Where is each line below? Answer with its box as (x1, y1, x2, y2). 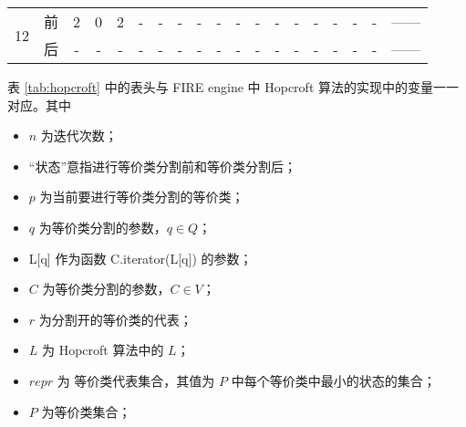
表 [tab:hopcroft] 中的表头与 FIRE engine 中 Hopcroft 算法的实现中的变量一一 (7, 78, 459, 96)
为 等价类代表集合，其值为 (57, 370, 215, 390)
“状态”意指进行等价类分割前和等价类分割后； (28, 156, 297, 175)
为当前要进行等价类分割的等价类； (39, 187, 244, 206)
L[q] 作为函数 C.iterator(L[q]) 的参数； (28, 248, 253, 267)
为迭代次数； (40, 126, 118, 145)
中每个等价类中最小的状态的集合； (231, 370, 436, 390)
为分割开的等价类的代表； (38, 309, 192, 328)
